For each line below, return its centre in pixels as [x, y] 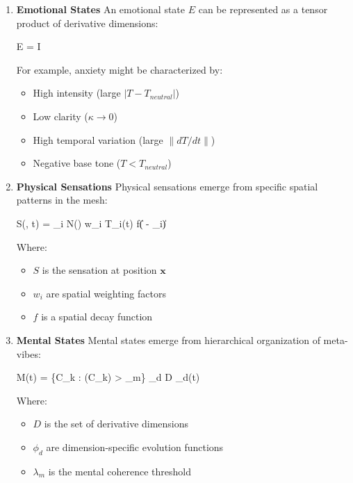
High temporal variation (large [98, 139]
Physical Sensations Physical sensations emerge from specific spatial [167, 186]
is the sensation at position [99, 270]
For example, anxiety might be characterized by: [120, 69]
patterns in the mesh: [62, 200]
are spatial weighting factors [106, 293]
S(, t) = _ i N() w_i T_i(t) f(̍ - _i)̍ [91, 223]
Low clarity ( [60, 116]
